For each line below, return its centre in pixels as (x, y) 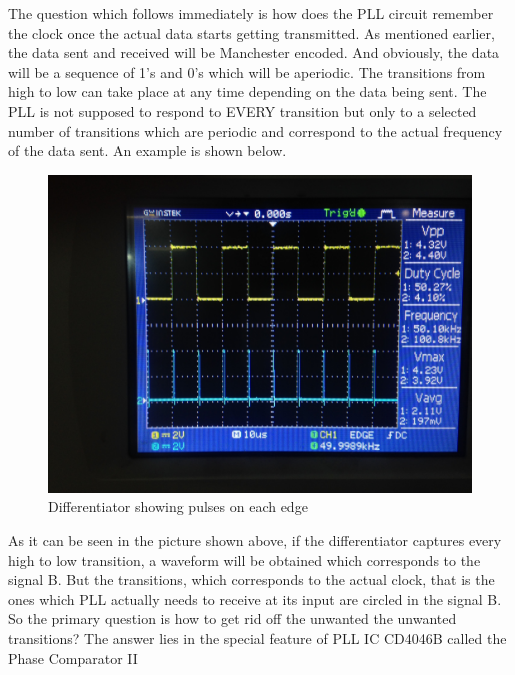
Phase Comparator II (73, 657)
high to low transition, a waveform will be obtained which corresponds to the (244, 559)
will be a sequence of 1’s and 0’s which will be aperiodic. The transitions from (247, 71)
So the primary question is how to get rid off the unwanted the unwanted (232, 618)
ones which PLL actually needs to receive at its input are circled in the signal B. (255, 598)
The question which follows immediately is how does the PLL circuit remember (251, 13)
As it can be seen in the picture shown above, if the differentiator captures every (255, 539)
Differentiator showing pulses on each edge (178, 506)
